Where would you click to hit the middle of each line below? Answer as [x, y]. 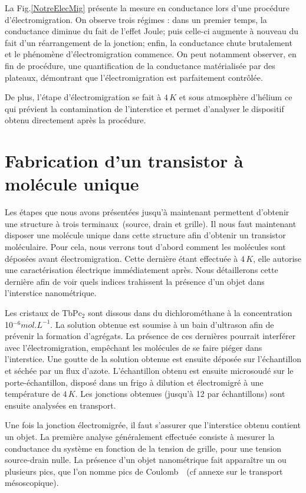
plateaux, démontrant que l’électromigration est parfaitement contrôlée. [134, 77]
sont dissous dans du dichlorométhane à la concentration [190, 313]
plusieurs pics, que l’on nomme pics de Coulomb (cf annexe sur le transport [144, 471]
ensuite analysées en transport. [60, 405]
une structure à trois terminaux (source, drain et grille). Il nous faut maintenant [151, 223]
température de [32, 394]
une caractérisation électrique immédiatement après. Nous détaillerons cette [142, 270]
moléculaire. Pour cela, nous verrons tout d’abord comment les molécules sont [145, 247]
